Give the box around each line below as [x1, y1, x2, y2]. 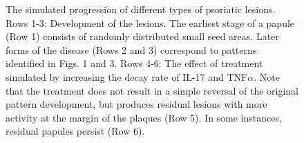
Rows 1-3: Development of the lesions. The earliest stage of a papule [6, 15, 295, 30]
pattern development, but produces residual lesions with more [6, 97, 267, 111]
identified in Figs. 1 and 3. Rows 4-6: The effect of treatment [6, 56, 263, 70]
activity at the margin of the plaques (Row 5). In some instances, [6, 110, 282, 124]
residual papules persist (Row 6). [6, 124, 145, 138]
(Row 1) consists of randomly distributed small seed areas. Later [6, 29, 279, 44]
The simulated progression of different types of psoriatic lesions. [6, 2, 276, 16]
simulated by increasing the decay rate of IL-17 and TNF [6, 69, 248, 84]
